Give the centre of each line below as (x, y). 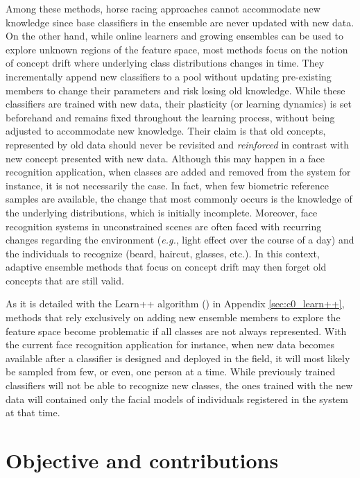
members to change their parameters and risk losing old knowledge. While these (175, 90)
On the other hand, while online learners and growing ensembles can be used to (174, 36)
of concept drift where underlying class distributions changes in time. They (165, 63)
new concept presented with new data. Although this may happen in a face (165, 158)
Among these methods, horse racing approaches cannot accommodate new (163, 8)
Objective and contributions (142, 460)
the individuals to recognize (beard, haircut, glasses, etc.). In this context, (163, 253)
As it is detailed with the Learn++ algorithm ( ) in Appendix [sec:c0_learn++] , (175, 304)
